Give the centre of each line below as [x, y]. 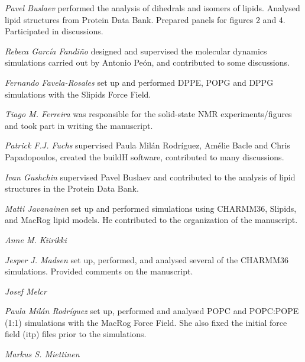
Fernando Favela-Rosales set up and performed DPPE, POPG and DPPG [139, 82]
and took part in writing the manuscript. [79, 125]
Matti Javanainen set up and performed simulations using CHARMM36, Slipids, [151, 208]
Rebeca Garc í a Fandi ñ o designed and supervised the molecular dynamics [136, 51]
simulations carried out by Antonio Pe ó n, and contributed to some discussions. [147, 62]
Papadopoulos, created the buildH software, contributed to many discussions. [145, 156]
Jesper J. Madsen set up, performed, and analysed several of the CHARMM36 [147, 259]
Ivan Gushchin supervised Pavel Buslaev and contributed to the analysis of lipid [150, 177]
